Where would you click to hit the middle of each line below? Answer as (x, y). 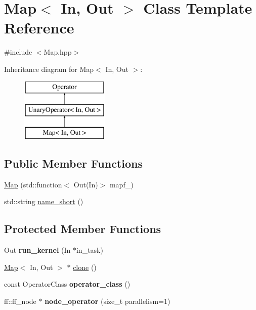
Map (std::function (33, 184)
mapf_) (121, 184)
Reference (39, 28)
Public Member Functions (73, 163)
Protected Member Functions (83, 229)
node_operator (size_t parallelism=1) (108, 301)
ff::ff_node (20, 301)
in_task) (90, 250)
